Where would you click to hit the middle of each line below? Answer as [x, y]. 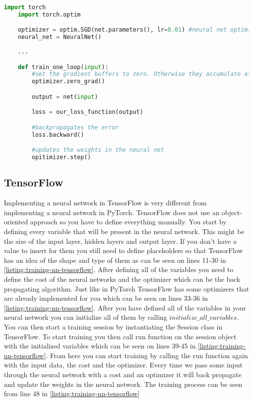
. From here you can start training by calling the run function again [147, 355]
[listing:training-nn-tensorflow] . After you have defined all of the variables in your [125, 307]
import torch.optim [49, 14]
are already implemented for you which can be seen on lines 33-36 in [106, 298]
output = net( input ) [65, 97]
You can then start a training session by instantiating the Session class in [113, 326]
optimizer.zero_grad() [68, 82]
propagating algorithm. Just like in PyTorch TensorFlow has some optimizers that [126, 288]
